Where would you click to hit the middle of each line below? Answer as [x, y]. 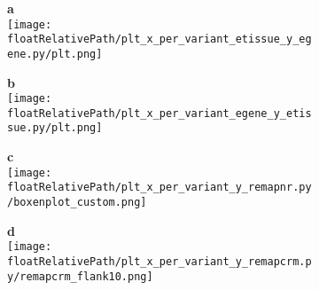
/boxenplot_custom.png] [77, 203]
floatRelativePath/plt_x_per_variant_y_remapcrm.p [159, 261]
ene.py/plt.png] [55, 54]
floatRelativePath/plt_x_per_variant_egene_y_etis [159, 113]
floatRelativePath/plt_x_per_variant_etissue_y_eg [159, 39]
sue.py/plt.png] [55, 128]
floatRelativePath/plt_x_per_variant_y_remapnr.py [159, 188]
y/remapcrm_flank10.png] [80, 276]
